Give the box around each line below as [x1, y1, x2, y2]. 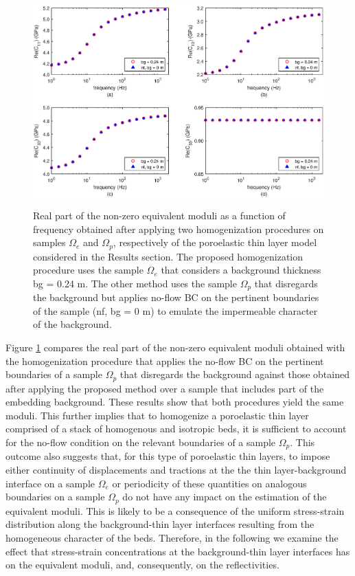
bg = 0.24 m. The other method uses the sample [33, 276, 237, 290]
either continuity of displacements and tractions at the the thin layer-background [5, 463, 347, 477]
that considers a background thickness [161, 263, 321, 277]
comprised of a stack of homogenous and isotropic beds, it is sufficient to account [5, 421, 347, 436]
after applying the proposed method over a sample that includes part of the [5, 381, 324, 395]
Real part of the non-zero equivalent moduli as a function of [33, 208, 286, 222]
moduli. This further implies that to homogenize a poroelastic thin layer [5, 408, 309, 422]
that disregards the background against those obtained [119, 367, 350, 381]
